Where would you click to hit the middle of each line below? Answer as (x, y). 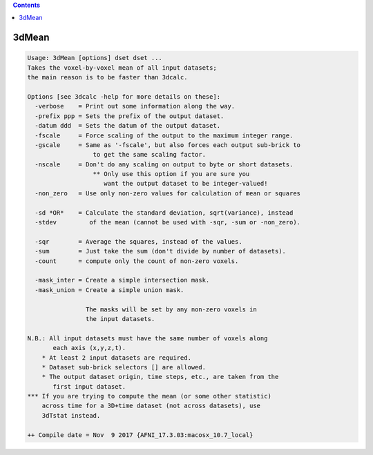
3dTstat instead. (71, 415)
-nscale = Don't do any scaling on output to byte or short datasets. (164, 164)
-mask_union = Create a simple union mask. (109, 290)
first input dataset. (89, 386)
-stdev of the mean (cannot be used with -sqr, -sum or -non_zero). (168, 222)
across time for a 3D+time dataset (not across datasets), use (151, 406)
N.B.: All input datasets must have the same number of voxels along (147, 338)
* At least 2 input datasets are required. (116, 358)
